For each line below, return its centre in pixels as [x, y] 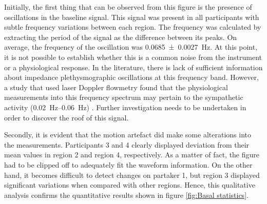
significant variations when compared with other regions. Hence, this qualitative [130, 185]
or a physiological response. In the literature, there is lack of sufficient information [133, 67]
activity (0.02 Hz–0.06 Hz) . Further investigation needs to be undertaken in [125, 107]
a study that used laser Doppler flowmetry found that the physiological [116, 87]
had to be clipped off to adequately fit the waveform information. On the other [128, 164]
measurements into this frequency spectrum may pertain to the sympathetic [124, 97]
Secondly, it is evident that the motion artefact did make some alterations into [128, 135]
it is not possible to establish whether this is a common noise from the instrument [133, 57]
